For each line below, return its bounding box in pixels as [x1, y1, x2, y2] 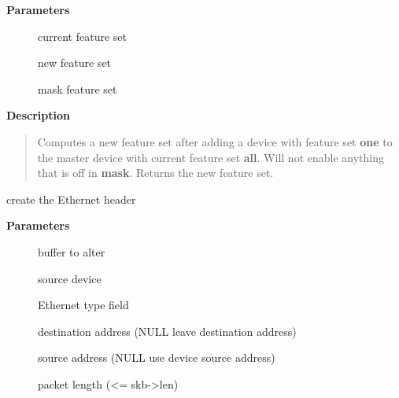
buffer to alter [38, 243, 105, 260]
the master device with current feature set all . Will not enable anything [37, 149, 384, 165]
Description [6, 107, 71, 123]
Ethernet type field [38, 297, 129, 313]
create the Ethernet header [6, 190, 136, 207]
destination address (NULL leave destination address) [38, 322, 297, 339]
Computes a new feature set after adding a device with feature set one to [37, 133, 393, 149]
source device [38, 270, 102, 286]
